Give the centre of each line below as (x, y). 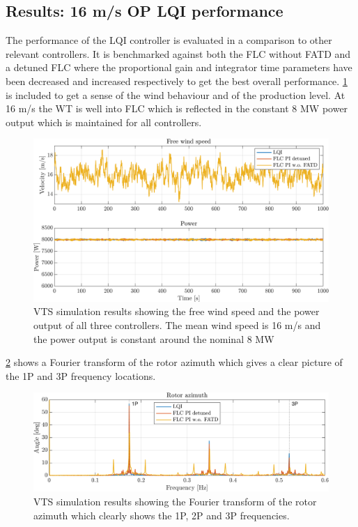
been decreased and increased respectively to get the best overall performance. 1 (177, 81)
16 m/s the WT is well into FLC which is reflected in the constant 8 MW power (177, 108)
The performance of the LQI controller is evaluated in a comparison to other (169, 40)
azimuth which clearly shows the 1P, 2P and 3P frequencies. (162, 515)
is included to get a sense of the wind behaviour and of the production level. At (176, 94)
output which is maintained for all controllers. (104, 122)
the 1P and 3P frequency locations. (81, 375)
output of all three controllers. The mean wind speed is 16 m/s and (177, 325)
